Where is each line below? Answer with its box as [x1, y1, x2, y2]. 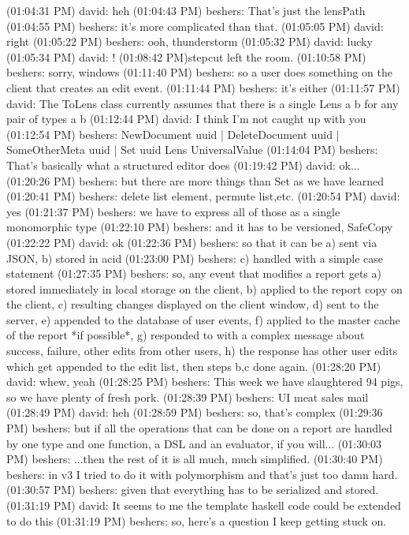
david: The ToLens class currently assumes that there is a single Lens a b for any [6, 95, 399, 111]
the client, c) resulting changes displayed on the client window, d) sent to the [6, 296, 379, 312]
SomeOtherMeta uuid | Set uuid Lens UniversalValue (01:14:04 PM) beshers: [6, 141, 378, 158]
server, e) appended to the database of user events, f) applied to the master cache [6, 311, 400, 327]
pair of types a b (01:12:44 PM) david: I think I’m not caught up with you [6, 110, 366, 127]
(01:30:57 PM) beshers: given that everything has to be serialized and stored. [6, 481, 379, 498]
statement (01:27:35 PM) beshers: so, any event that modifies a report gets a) [6, 265, 381, 282]
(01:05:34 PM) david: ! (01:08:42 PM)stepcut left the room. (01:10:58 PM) [6, 48, 366, 65]
